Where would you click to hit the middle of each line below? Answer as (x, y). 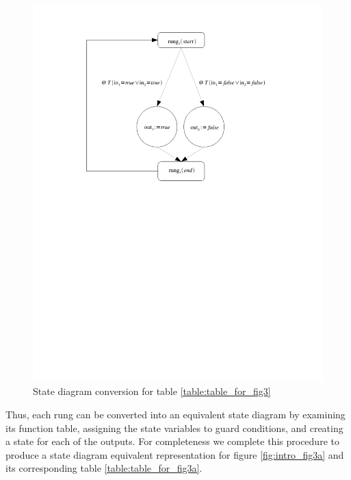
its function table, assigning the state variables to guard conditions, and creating (174, 428)
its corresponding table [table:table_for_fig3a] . (104, 468)
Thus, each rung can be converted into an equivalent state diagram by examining (175, 415)
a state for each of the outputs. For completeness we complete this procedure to (172, 441)
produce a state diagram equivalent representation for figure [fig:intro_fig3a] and (175, 454)
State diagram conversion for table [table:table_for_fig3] (152, 391)
